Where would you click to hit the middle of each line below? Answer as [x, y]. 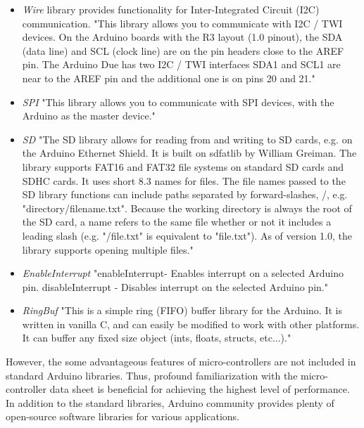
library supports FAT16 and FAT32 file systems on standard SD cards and [183, 166]
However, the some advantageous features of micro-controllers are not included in [181, 362]
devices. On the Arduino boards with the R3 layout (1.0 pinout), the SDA [182, 37]
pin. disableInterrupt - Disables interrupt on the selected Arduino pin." [175, 286]
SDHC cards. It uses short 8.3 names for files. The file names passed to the [184, 180]
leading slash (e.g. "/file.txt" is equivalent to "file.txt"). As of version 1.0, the [187, 235]
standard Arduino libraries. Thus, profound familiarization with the [152, 375]
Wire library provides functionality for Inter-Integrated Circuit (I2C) [171, 9]
